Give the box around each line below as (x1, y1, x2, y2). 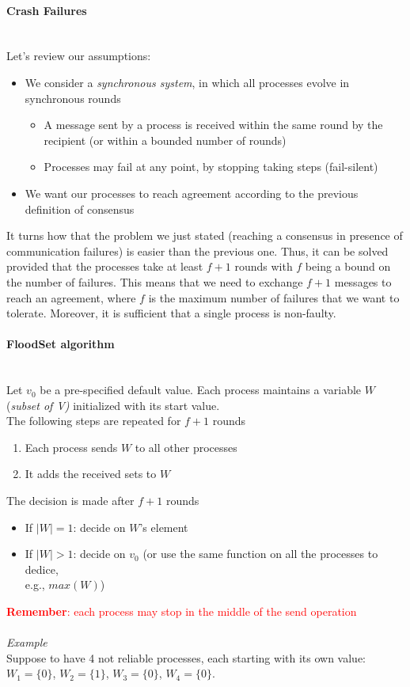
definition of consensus (25, 200, 135, 217)
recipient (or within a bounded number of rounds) (44, 131, 287, 148)
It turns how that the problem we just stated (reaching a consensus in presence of (6, 227, 403, 244)
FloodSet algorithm (6, 336, 115, 352)
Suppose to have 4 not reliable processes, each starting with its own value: (6, 649, 366, 666)
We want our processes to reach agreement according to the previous (25, 184, 359, 201)
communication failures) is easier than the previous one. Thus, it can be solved (6, 242, 389, 259)
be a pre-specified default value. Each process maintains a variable (40, 381, 362, 398)
